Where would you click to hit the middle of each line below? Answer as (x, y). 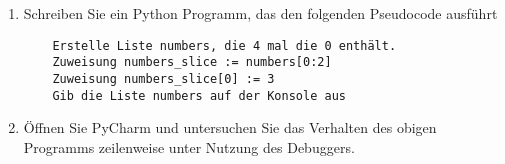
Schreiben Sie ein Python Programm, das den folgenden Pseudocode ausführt (260, 13)
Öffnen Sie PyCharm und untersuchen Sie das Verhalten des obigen (230, 127)
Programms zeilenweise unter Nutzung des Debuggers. (189, 146)
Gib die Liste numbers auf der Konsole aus (199, 95)
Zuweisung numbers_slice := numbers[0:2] (192, 62)
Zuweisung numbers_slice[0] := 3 (163, 78)
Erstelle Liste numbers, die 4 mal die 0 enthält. (224, 45)
